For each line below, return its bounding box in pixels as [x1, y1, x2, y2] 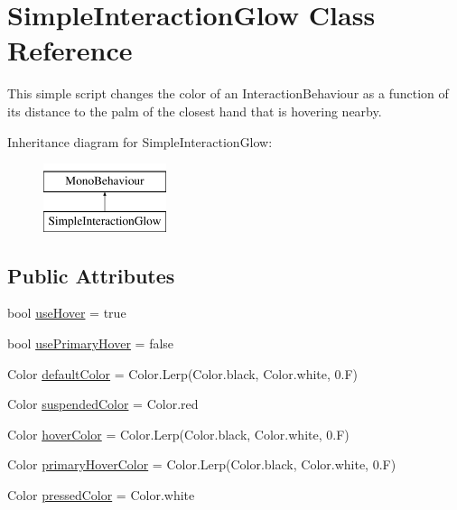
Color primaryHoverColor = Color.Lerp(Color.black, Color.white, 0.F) [7, 455, 396, 474]
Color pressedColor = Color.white [7, 486, 195, 505]
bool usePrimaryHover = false [7, 334, 174, 353]
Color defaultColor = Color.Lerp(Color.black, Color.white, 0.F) [7, 364, 359, 383]
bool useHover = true [7, 303, 126, 322]
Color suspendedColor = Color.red [7, 394, 199, 413]
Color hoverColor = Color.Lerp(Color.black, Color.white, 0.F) [7, 424, 350, 443]
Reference [7, 32, 133, 69]
